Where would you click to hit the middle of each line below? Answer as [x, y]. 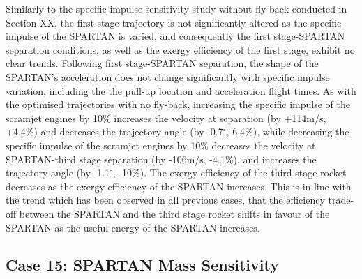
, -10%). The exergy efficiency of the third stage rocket [229, 173]
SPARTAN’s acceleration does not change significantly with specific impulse [168, 76]
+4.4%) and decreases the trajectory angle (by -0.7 [114, 131]
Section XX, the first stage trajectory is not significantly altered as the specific [174, 22]
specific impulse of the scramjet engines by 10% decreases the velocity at [161, 145]
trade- [341, 200]
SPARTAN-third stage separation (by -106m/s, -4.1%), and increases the [161, 159]
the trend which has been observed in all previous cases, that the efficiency [165, 200]
